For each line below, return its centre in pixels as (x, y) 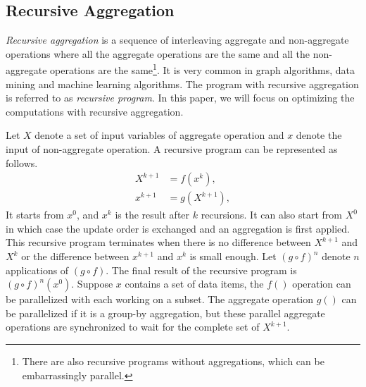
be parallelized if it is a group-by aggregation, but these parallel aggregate (165, 313)
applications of (37, 270)
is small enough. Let (233, 256)
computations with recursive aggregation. (95, 111)
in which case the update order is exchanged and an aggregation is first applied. (178, 228)
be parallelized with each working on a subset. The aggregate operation (160, 299)
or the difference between (75, 256)
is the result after (152, 215)
